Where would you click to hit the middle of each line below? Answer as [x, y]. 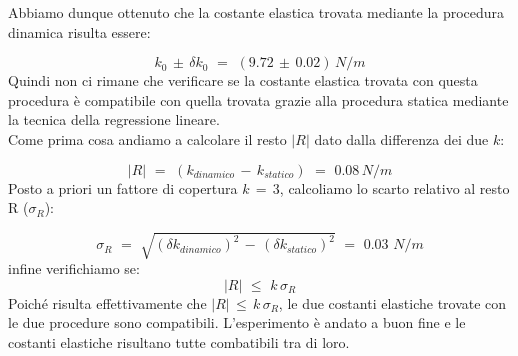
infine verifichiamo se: [74, 268]
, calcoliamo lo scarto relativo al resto [394, 187]
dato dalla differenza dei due [401, 138]
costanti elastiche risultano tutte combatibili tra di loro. [179, 342]
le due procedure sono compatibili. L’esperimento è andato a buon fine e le [237, 322]
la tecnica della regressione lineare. [114, 119]
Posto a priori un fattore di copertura [123, 187]
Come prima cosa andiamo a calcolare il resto [147, 138]
